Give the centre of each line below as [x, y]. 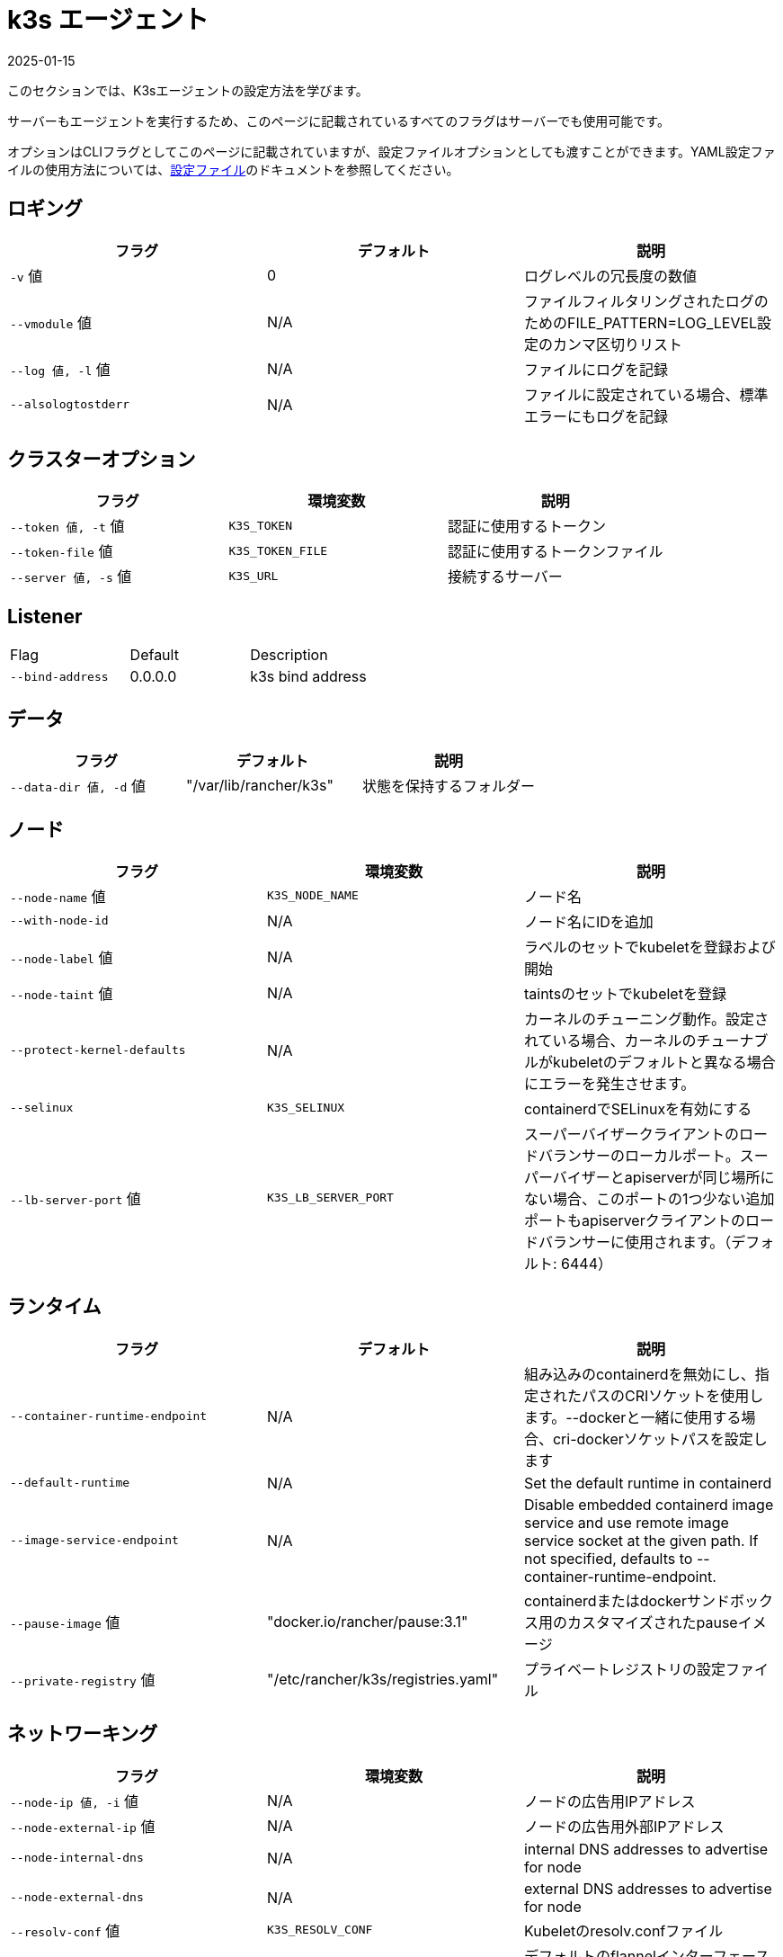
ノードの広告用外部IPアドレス [624, 1826]
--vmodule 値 [51, 322]
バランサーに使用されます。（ [635, 1242]
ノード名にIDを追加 [588, 921]
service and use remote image [626, 1522]
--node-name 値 [58, 896]
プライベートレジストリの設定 [624, 1669]
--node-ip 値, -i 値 [75, 1801]
